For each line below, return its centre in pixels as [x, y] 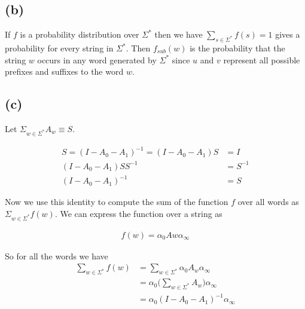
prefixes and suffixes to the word [64, 71]
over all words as [268, 202]
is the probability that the [237, 48]
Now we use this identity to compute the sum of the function [117, 202]
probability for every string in [59, 48]
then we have [179, 34]
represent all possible [262, 59]
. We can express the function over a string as [138, 213]
